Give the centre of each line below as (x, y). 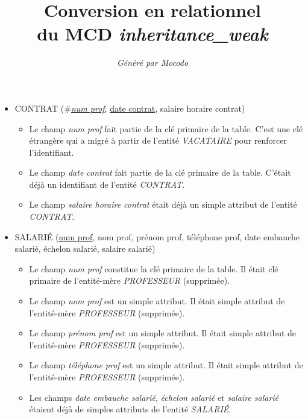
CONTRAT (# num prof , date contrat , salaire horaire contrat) (130, 108)
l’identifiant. (52, 152)
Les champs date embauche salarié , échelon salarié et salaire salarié (154, 397)
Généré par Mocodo (152, 62)
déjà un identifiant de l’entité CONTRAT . (107, 184)
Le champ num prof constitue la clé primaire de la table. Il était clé (154, 268)
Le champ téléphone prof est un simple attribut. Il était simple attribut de (166, 365)
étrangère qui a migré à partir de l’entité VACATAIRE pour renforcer (158, 140)
